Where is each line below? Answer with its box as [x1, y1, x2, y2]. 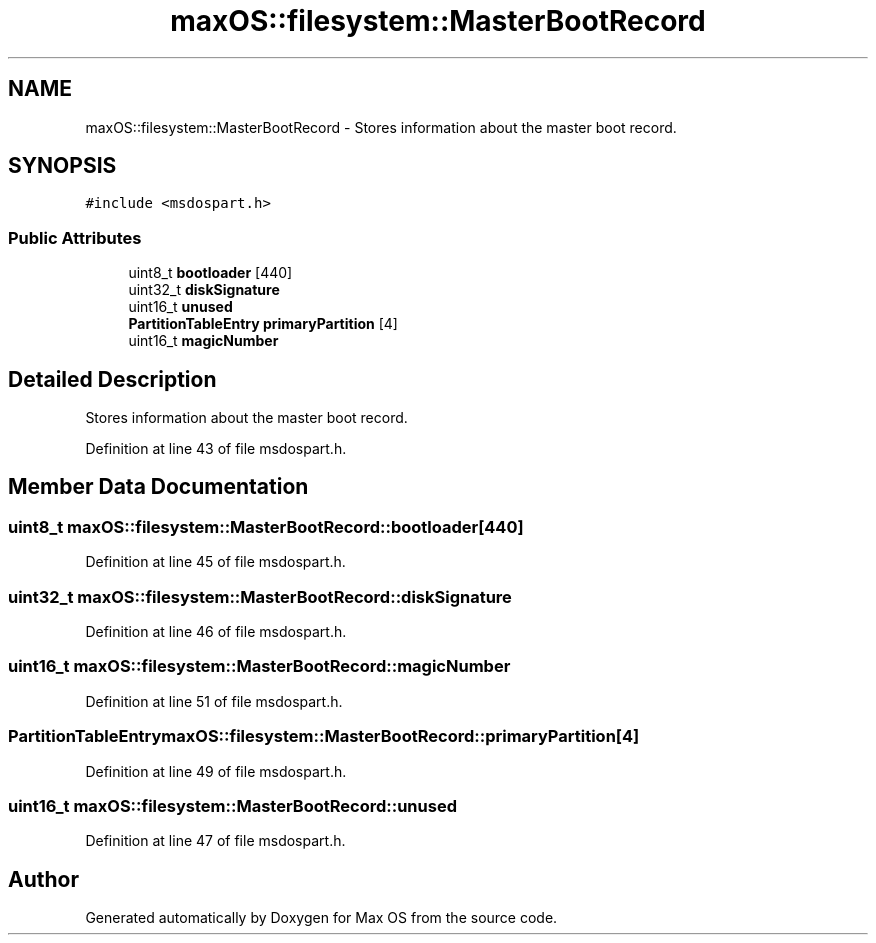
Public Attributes [8, 227, 142, 248]
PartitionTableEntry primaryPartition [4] [128, 315, 398, 333]
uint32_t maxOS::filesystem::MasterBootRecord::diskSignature [8, 586, 512, 607]
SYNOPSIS [8, 153, 117, 179]
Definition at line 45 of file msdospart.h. [85, 553, 346, 571]
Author [8, 866, 79, 892]
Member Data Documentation [8, 474, 309, 500]
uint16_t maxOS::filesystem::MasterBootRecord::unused [8, 795, 457, 816]
